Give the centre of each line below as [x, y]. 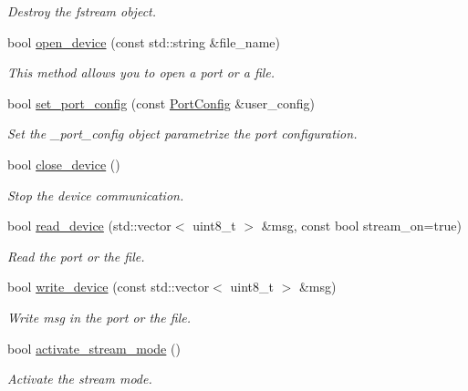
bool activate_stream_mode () [94, 348]
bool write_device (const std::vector [109, 287]
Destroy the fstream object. [82, 11]
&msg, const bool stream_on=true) [361, 226]
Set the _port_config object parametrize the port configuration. [182, 134]
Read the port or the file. [76, 256]
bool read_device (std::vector [89, 226]
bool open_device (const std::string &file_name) [144, 41]
